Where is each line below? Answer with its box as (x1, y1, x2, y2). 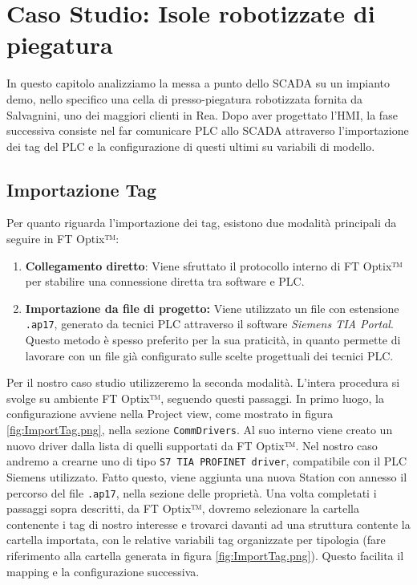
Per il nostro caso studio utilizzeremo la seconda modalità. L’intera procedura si (6, 374, 400, 391)
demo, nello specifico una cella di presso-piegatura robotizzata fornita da (6, 90, 363, 107)
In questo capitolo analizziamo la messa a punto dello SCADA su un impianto (6, 75, 391, 91)
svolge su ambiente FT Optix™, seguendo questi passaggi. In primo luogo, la (6, 389, 385, 406)
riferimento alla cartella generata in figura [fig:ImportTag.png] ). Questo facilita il (6, 547, 404, 564)
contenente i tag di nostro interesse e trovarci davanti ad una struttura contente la (6, 515, 411, 532)
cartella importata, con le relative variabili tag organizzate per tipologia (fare (6, 531, 386, 548)
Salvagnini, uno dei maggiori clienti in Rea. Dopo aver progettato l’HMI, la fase (6, 106, 398, 123)
